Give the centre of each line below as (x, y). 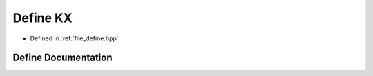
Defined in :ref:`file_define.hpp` (74, 38)
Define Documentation (63, 58)
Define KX (42, 18)
